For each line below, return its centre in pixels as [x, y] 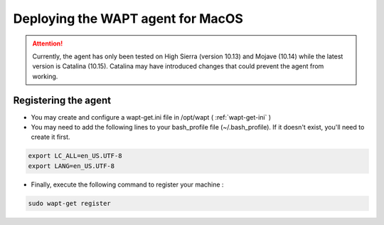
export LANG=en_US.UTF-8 [71, 166]
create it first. [50, 137]
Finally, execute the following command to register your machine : [127, 184]
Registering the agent [62, 100]
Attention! [48, 43]
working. [45, 76]
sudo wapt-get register [70, 203]
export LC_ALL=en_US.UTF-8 [75, 156]
